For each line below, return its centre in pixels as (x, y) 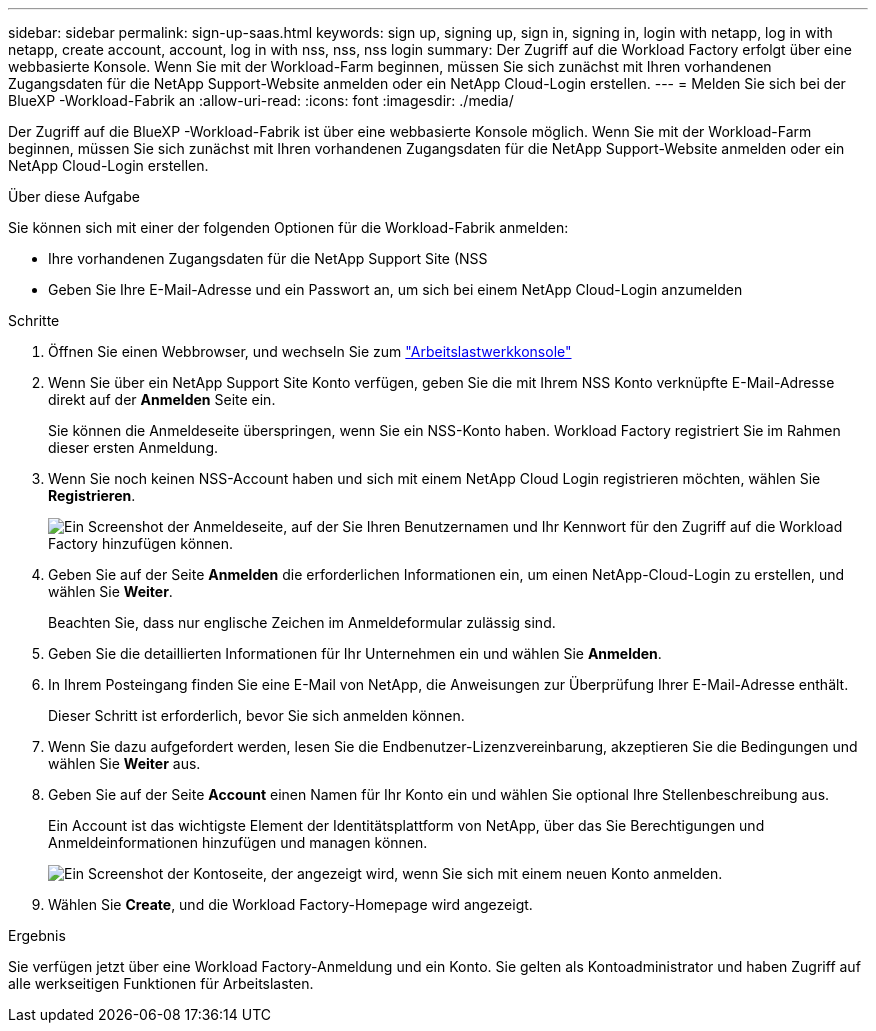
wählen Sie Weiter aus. (124, 763)
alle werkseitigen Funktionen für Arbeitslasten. (161, 983)
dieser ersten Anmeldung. (133, 447)
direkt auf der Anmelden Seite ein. (162, 399)
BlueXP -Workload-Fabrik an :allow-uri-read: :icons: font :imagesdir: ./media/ (261, 100)
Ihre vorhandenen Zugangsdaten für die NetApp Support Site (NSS (268, 258)
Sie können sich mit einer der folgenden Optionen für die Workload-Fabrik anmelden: (288, 227)
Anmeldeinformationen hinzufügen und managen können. (238, 842)
